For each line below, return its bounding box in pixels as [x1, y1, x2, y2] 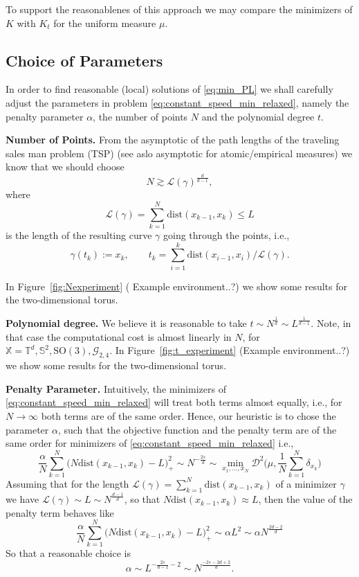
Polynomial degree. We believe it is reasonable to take [6, 316, 247, 330]
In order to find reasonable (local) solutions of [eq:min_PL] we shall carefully [6, 82, 333, 96]
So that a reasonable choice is [6, 546, 131, 560]
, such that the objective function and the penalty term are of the [57, 422, 337, 436]
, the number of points [93, 109, 188, 123]
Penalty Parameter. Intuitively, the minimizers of [6, 381, 226, 396]
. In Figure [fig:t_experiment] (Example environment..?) [109, 343, 350, 357]
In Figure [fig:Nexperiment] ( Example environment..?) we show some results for [6, 278, 348, 293]
